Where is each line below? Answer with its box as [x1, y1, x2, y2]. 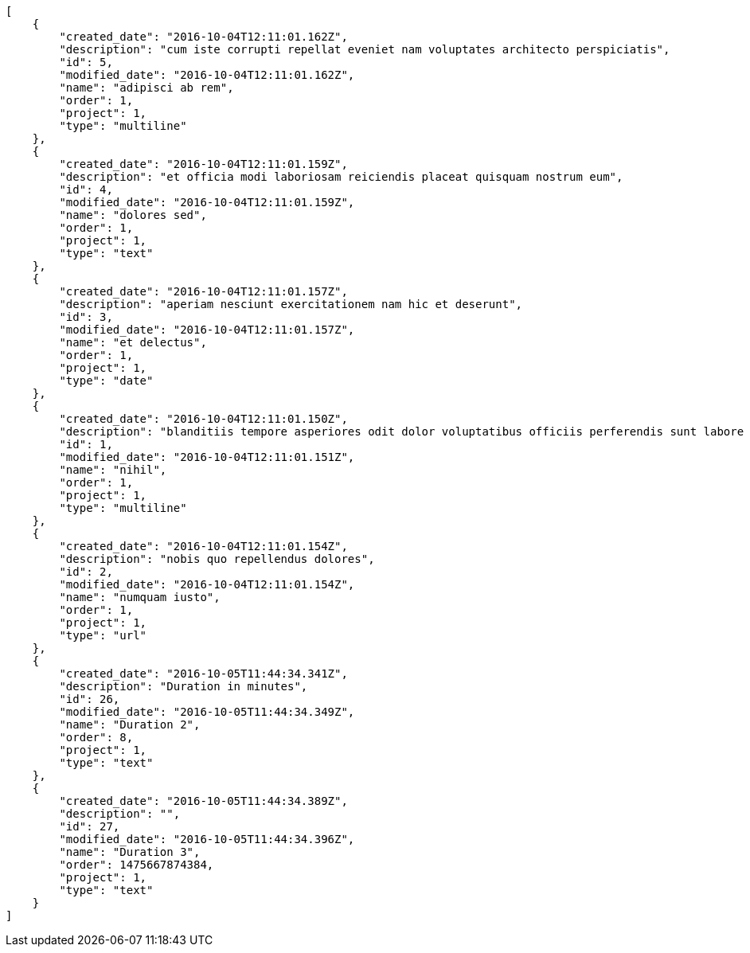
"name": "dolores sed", [59, 209, 207, 221]
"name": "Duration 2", [59, 718, 201, 731]
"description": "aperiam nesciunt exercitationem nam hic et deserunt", [59, 298, 523, 311]
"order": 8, [59, 731, 134, 744]
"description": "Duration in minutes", [59, 680, 308, 693]
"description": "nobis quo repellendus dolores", [59, 553, 375, 565]
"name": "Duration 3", [59, 846, 201, 858]
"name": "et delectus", [59, 336, 207, 349]
